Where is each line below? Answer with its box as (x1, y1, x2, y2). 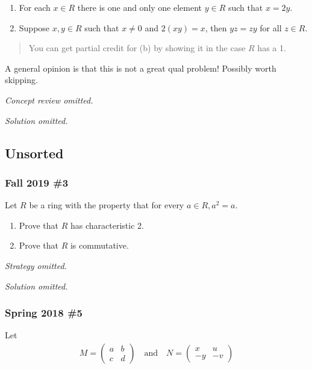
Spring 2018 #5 (5, 305, 83, 320)
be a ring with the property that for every (29, 199, 184, 211)
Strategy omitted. (5, 259, 67, 271)
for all (260, 21, 282, 34)
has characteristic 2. (70, 219, 144, 231)
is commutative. (70, 239, 129, 252)
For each (19, 1, 51, 13)
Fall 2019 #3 (5, 175, 69, 190)
